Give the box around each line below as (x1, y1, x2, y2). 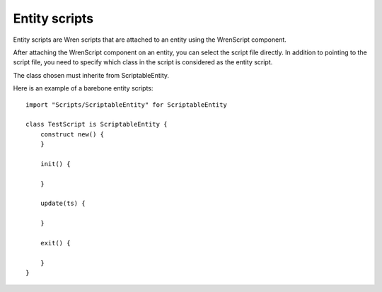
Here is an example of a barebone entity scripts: (13, 84, 154, 93)
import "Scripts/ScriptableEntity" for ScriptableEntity (25, 100, 228, 109)
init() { (40, 160, 71, 168)
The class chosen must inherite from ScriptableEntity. (13, 71, 170, 79)
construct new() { (40, 130, 105, 138)
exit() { (40, 239, 71, 247)
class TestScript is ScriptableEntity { (25, 120, 168, 129)
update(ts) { (40, 199, 86, 208)
